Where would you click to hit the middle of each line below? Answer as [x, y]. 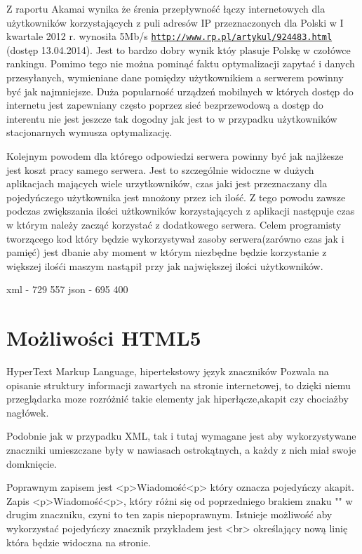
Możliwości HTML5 [104, 338]
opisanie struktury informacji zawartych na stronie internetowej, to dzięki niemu [179, 385]
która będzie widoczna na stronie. [79, 542]
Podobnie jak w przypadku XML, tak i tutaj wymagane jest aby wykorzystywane [181, 436]
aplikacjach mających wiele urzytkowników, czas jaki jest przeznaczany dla [167, 183]
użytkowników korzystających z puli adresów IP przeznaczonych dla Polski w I [175, 22]
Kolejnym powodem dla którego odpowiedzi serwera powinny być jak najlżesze [175, 156]
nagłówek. [28, 412]
